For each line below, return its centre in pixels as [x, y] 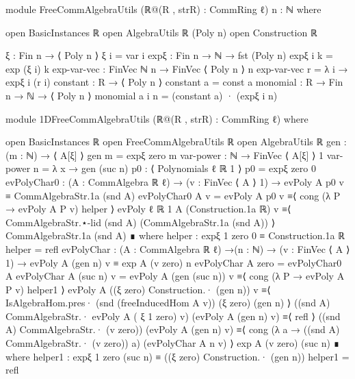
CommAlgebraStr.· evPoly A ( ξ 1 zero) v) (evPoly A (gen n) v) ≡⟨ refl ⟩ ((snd [173, 316]
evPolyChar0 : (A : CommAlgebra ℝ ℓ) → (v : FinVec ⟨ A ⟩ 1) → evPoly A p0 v [175, 181]
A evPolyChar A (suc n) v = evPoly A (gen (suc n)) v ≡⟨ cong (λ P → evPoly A [175, 276]
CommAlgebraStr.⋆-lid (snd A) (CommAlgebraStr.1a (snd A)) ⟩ [141, 222]
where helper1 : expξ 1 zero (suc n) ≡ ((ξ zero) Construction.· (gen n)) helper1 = [177, 356]
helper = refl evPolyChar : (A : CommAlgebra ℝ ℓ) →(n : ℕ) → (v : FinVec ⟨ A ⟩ [178, 248]
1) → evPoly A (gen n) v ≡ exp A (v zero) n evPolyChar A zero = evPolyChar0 [174, 262]
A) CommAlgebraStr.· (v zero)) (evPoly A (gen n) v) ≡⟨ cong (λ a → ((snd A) [173, 329]
